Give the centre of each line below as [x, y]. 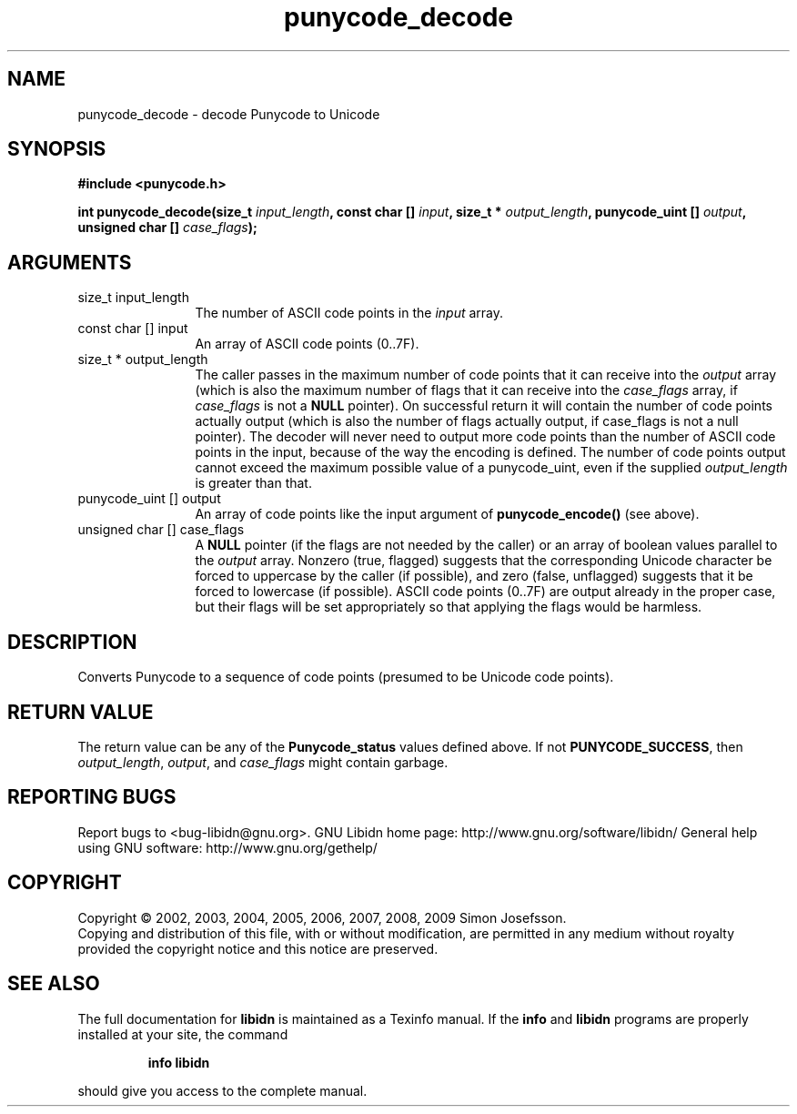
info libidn [179, 1062]
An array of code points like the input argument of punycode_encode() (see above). [447, 514]
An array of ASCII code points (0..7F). [307, 344]
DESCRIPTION [72, 642]
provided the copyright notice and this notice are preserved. [258, 948]
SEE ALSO [54, 984]
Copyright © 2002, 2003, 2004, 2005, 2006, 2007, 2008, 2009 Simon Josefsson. [322, 917]
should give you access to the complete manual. [222, 1090]
